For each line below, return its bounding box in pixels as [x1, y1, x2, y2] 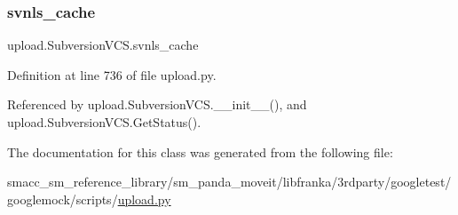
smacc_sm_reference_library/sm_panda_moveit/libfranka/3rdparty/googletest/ [7, 172, 452, 191]
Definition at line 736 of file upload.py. [7, 65, 217, 84]
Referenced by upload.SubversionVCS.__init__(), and [7, 95, 307, 114]
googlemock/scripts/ [7, 189, 118, 208]
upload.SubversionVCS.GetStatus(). [7, 113, 201, 131]
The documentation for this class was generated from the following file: [7, 142, 393, 161]
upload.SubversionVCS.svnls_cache [7, 36, 199, 54]
